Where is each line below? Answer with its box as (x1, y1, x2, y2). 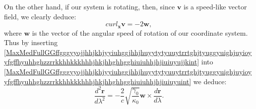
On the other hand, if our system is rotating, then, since (4, 1, 175, 11)
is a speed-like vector (184, 1, 247, 11)
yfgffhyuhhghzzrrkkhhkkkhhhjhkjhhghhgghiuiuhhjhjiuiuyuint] (4, 76, 192, 86)
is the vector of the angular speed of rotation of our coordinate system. (32, 27, 248, 38)
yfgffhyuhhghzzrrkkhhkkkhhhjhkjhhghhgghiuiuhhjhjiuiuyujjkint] (4, 56, 199, 67)
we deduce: (193, 76, 227, 86)
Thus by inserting (4, 37, 58, 48)
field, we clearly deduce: (4, 11, 76, 21)
